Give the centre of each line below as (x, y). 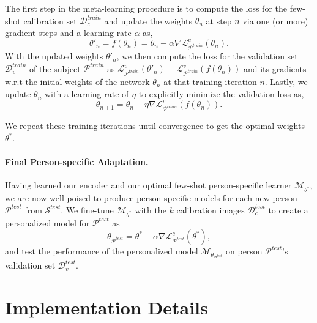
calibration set (50, 20)
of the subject (55, 68)
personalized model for (47, 222)
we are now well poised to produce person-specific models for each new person (151, 198)
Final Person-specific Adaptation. (77, 162)
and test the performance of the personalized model (102, 251)
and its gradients (275, 68)
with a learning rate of (87, 94)
